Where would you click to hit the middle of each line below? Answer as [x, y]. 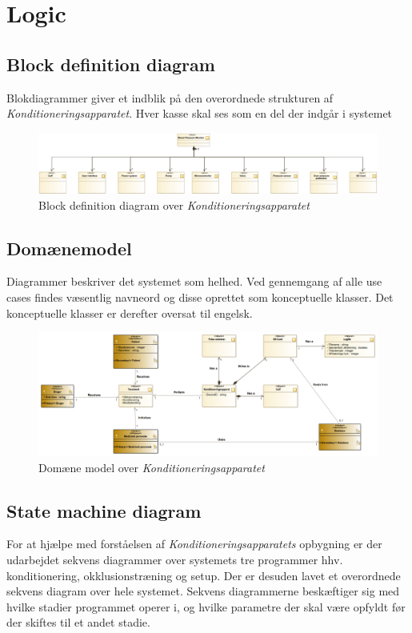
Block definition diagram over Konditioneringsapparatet [174, 204]
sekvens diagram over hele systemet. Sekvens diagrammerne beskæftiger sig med [203, 591]
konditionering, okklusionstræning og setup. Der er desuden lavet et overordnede [204, 575]
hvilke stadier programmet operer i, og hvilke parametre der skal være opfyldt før [206, 606]
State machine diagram [104, 510]
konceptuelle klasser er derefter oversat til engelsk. [130, 312]
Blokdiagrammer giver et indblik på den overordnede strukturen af [170, 97]
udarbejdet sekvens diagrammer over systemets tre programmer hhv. [175, 559]
